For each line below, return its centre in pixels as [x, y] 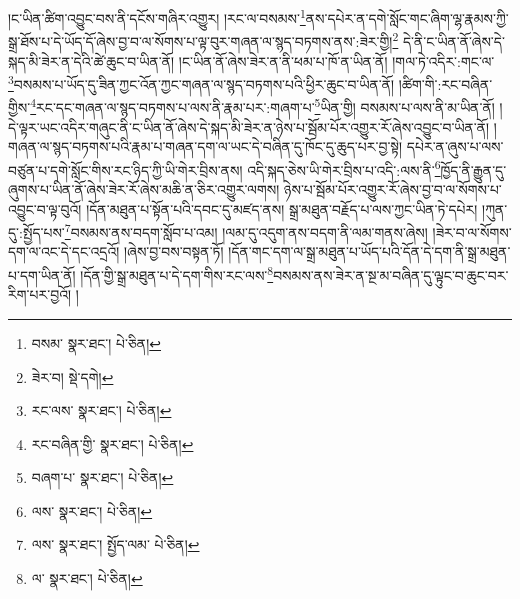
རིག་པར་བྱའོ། [40, 294]
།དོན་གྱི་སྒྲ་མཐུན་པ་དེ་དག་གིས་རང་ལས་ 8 [177, 273]
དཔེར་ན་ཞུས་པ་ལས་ [455, 146]
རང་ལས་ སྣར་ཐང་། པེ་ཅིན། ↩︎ [101, 410]
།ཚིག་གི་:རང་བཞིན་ [445, 83]
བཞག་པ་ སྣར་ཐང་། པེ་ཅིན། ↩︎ [102, 477]
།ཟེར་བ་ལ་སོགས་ [472, 231]
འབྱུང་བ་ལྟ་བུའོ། [45, 208]
